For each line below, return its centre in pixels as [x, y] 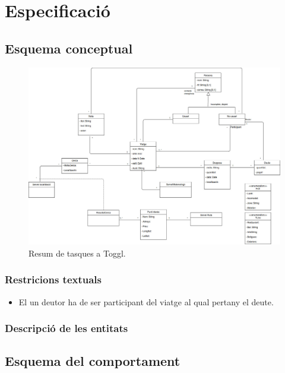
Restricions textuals [53, 279]
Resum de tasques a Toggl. [77, 253]
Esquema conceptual [69, 48]
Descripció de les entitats [66, 328]
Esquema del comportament [93, 361]
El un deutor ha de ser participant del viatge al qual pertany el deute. [146, 301]
